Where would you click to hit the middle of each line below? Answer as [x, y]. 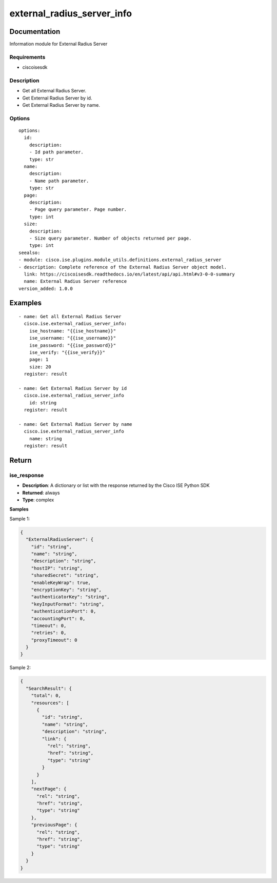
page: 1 [39, 360]
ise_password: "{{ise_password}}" [73, 345]
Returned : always [41, 493]
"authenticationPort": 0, [64, 611]
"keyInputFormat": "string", [68, 604]
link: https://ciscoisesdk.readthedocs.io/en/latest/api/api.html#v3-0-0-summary [130, 274]
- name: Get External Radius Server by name [76, 424]
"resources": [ [50, 703]
